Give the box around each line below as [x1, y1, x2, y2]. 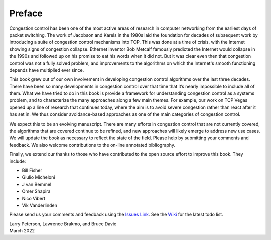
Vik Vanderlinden [22, 202, 58, 208]
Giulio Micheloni [22, 174, 55, 180]
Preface [9, 8, 43, 19]
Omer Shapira [22, 188, 51, 194]
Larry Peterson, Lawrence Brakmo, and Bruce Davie [9, 221, 117, 227]
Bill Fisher [22, 167, 43, 173]
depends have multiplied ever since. [9, 67, 84, 73]
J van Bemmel [22, 181, 52, 187]
